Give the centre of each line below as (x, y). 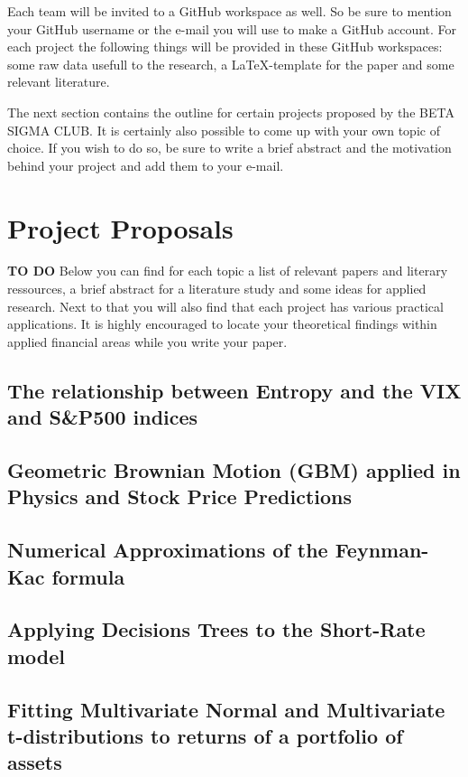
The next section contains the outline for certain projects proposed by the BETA (231, 112)
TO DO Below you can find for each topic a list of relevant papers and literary (228, 271)
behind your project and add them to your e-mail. (146, 165)
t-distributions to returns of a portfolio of (205, 735)
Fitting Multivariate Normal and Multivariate (226, 709)
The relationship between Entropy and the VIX (234, 390)
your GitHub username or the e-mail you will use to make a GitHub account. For (232, 28)
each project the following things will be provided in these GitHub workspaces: (225, 47)
